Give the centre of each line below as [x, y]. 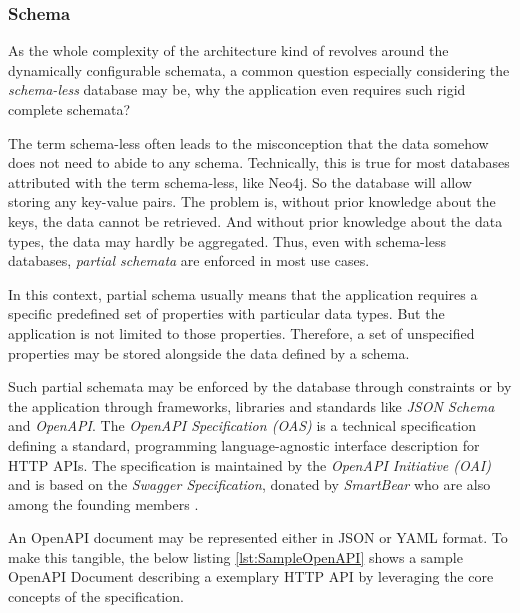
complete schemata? [69, 109]
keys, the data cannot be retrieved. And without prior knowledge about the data [255, 220]
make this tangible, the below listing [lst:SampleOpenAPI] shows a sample [235, 556]
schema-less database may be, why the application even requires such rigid [237, 89]
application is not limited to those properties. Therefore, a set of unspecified [241, 332]
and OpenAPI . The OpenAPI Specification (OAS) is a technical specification [242, 425]
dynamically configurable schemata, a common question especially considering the [259, 69]
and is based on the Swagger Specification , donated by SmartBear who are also [249, 484]
